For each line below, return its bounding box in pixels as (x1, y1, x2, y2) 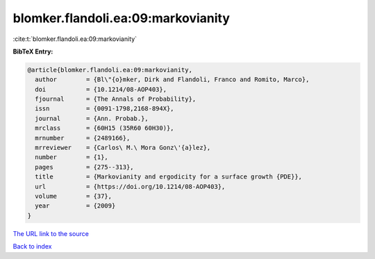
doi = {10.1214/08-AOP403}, (35, 85, 167, 93)
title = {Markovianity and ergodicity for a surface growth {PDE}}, (35, 173, 302, 181)
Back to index (12, 242, 52, 251)
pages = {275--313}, (35, 163, 135, 171)
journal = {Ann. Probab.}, (35, 115, 149, 122)
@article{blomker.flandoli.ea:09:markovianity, (27, 66, 192, 74)
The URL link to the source (12, 229, 90, 237)
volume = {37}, (35, 192, 112, 200)
